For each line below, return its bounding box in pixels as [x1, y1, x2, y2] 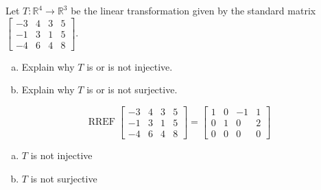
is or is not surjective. [86, 82, 178, 97]
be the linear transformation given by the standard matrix [71, 3, 316, 17]
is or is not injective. [86, 59, 173, 73]
